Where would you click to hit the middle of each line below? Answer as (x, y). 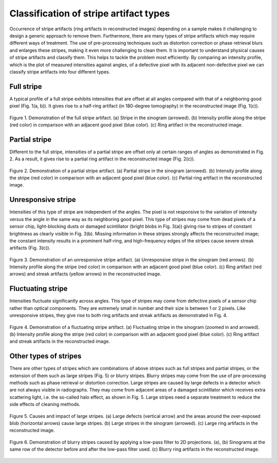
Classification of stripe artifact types (90, 13)
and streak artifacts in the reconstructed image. (60, 341)
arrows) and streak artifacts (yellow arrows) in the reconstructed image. (85, 274)
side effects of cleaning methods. (45, 404)
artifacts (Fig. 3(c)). (30, 248)
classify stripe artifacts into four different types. (60, 71)
